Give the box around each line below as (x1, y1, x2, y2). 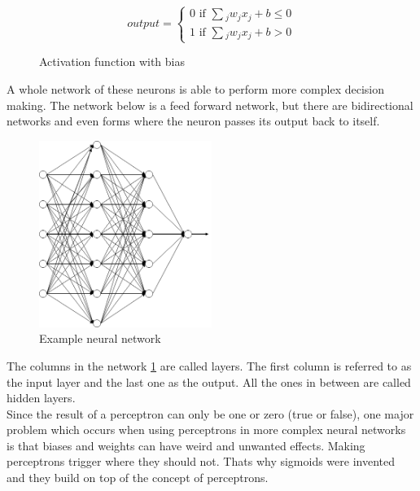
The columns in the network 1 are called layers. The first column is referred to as (7, 357, 412, 374)
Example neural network (39, 330, 161, 347)
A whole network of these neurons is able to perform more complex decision (7, 81, 385, 98)
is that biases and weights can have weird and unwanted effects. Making (7, 436, 365, 454)
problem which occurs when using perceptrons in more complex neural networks (7, 421, 406, 438)
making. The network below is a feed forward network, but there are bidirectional (7, 96, 413, 113)
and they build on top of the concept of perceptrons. (7, 469, 269, 486)
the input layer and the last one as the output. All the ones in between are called (7, 373, 411, 390)
